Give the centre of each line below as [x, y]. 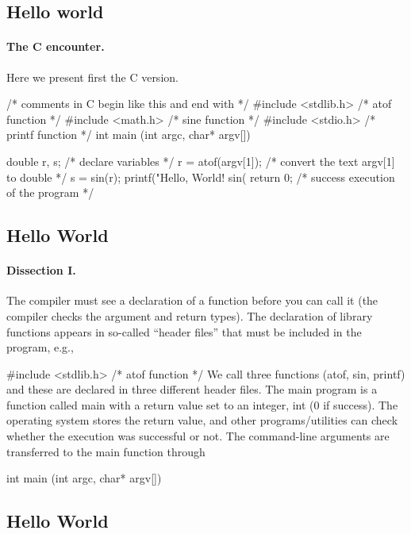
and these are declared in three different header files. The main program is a [192, 389]
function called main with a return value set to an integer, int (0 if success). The [202, 404]
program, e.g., [40, 347]
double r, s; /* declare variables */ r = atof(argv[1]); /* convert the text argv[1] [201, 161]
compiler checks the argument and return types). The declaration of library [190, 315]
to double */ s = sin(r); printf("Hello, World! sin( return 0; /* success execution [201, 177]
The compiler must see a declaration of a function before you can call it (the [192, 300]
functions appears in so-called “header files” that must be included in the [184, 331]
